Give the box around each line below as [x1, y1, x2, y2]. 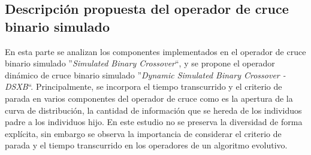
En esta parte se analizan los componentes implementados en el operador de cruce [5, 45, 306, 57]
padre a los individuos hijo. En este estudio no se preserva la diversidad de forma [5, 116, 303, 128]
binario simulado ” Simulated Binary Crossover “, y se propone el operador [5, 57, 275, 69]
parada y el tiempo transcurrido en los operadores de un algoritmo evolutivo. [5, 139, 288, 151]
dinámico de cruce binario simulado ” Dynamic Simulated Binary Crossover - [5, 68, 286, 81]
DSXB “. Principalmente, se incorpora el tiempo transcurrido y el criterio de [5, 80, 282, 93]
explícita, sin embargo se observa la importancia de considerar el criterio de [5, 127, 282, 139]
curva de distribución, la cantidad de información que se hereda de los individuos [5, 104, 302, 116]
